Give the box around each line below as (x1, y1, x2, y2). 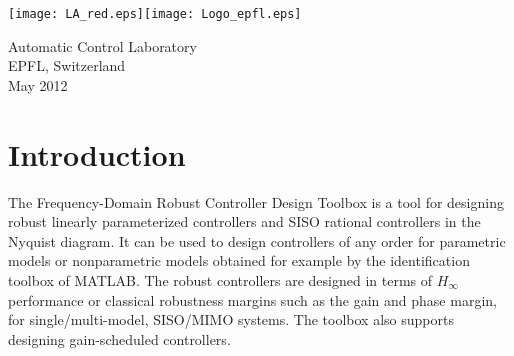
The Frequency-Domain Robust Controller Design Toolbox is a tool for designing (8, 191, 504, 212)
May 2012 (8, 74, 68, 95)
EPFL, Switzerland (8, 55, 126, 76)
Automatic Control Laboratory (8, 35, 197, 56)
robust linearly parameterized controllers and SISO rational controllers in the (8, 211, 481, 232)
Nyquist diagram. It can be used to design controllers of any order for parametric (8, 230, 506, 251)
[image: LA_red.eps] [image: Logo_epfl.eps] (8, 7, 302, 21)
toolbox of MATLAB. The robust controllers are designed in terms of (8, 269, 433, 290)
